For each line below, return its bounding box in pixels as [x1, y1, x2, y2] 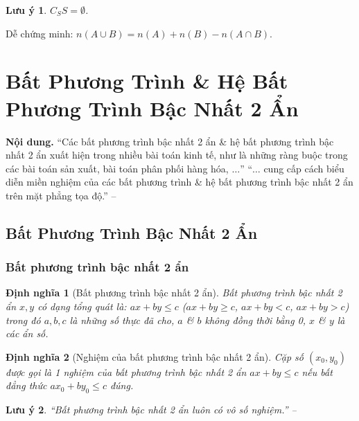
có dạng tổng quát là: [37, 299, 127, 314]
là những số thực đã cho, [69, 312, 175, 327]
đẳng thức [6, 378, 47, 393]
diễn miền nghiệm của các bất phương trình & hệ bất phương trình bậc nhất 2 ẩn [6, 174, 353, 189]
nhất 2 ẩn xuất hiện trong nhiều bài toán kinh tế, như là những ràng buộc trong [6, 147, 348, 162]
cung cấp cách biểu [263, 161, 344, 175]
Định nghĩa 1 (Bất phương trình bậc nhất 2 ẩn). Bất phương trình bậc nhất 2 [6, 285, 342, 300]
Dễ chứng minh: [6, 26, 73, 40]
